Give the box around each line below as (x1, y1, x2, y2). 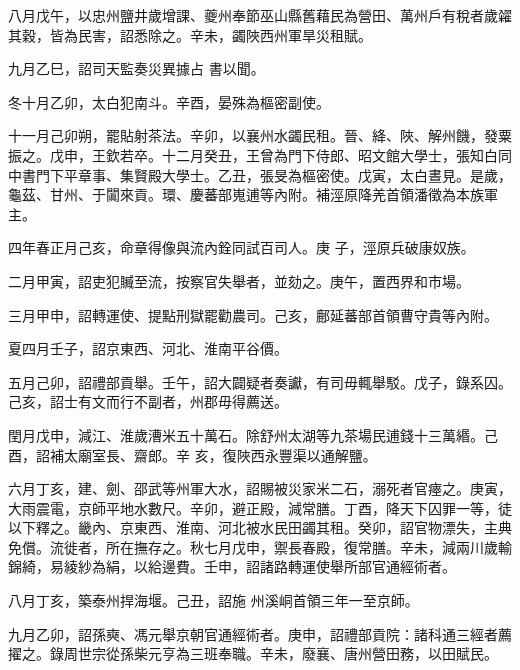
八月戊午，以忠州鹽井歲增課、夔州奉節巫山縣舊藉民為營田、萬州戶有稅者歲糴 (8, 5, 512, 25)
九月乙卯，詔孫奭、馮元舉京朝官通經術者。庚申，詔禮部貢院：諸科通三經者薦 (8, 623, 512, 644)
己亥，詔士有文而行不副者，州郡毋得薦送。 (8, 391, 288, 412)
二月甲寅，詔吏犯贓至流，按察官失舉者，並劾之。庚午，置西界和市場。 (8, 270, 470, 291)
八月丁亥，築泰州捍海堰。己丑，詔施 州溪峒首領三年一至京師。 (8, 590, 419, 611)
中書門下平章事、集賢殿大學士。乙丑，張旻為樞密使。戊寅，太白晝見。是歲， (8, 164, 512, 185)
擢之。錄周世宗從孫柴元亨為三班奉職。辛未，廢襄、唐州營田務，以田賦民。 (8, 643, 498, 664)
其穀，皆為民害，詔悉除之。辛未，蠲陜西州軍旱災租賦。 (8, 24, 372, 45)
